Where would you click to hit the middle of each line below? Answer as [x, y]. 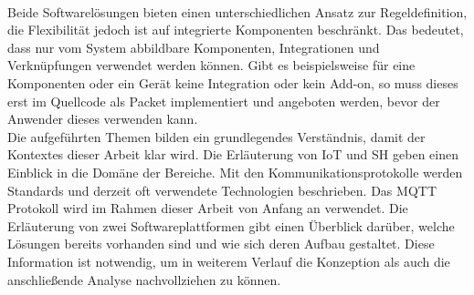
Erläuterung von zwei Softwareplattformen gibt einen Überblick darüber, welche [231, 225]
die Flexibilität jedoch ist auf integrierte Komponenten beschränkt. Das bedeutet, [236, 30]
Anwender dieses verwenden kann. [103, 119]
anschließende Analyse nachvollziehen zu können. [144, 279]
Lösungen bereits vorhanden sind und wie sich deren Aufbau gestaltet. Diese [221, 244]
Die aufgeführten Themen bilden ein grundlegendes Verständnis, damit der [216, 136]
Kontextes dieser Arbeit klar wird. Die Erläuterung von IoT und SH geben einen [233, 154]
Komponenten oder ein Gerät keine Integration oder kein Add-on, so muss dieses [233, 82]
